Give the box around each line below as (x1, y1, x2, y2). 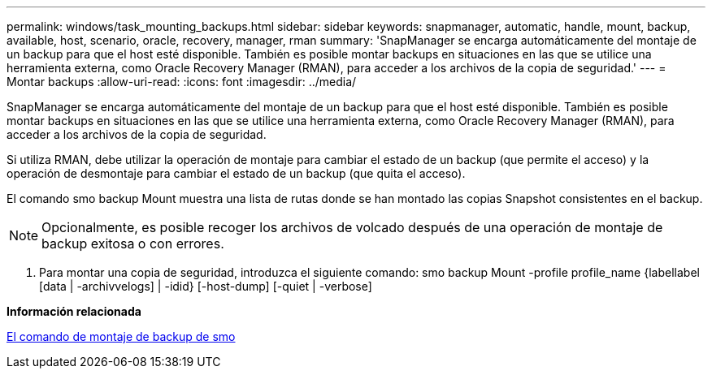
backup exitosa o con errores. (41, 235, 224, 252)
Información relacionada (7, 304, 141, 318)
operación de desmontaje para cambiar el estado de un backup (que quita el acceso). (7, 166, 466, 180)
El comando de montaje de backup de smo (7, 330, 236, 343)
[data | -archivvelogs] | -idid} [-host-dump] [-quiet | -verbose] (39, 279, 372, 293)
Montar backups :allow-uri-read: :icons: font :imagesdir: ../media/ (7, 75, 357, 88)
